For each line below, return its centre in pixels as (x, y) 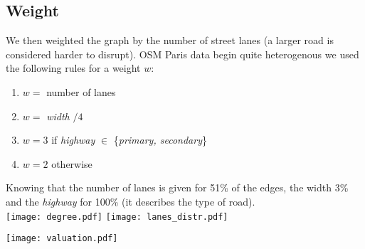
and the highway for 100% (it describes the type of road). (131, 201)
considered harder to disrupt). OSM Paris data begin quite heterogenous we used (182, 54)
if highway (73, 140)
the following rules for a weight (73, 68)
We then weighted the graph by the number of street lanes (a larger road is (170, 40)
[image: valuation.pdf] (62, 239)
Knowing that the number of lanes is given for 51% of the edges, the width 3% (177, 187)
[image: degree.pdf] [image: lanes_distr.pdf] (117, 217)
